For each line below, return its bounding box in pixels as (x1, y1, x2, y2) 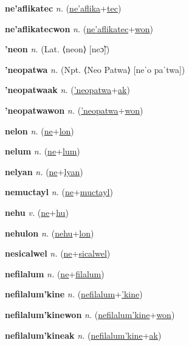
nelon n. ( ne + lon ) (5, 124, 74, 137)
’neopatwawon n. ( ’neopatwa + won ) (5, 103, 143, 116)
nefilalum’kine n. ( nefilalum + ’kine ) (5, 288, 143, 300)
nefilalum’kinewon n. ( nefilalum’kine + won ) (5, 308, 175, 320)
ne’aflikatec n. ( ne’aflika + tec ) (5, 2, 122, 14)
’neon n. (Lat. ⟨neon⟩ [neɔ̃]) (5, 43, 110, 55)
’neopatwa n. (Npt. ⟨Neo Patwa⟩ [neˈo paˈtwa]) (5, 63, 185, 75)
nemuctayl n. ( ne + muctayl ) (5, 185, 113, 198)
